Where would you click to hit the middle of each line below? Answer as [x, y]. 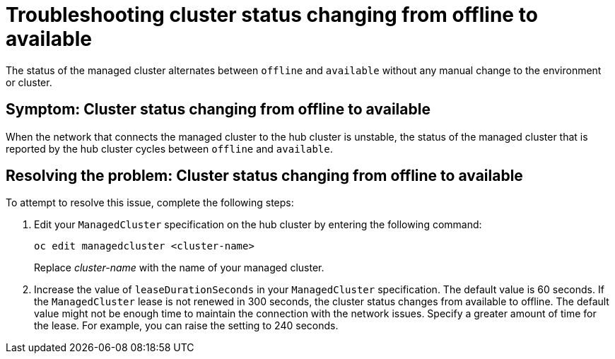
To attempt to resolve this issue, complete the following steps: [150, 203]
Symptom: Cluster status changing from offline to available [218, 110]
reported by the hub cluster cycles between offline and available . [169, 148]
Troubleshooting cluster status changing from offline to [272, 15]
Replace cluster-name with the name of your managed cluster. [179, 268]
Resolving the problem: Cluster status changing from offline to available [264, 176]
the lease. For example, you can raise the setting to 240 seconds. [186, 326]
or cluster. [29, 82]
